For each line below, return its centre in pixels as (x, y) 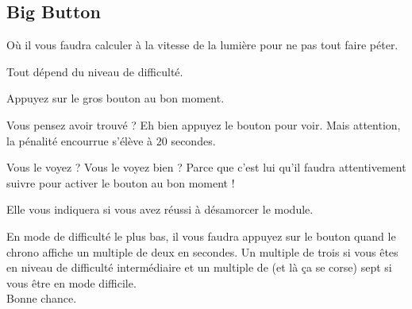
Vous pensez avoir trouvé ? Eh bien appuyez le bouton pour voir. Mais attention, (204, 124)
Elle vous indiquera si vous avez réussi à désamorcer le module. (160, 209)
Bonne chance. (42, 298)
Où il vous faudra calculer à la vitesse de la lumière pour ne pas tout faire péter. (202, 45)
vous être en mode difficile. (71, 282)
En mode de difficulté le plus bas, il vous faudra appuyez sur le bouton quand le (201, 236)
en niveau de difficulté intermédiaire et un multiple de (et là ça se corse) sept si (199, 267)
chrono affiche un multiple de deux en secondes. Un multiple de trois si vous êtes (202, 251)
